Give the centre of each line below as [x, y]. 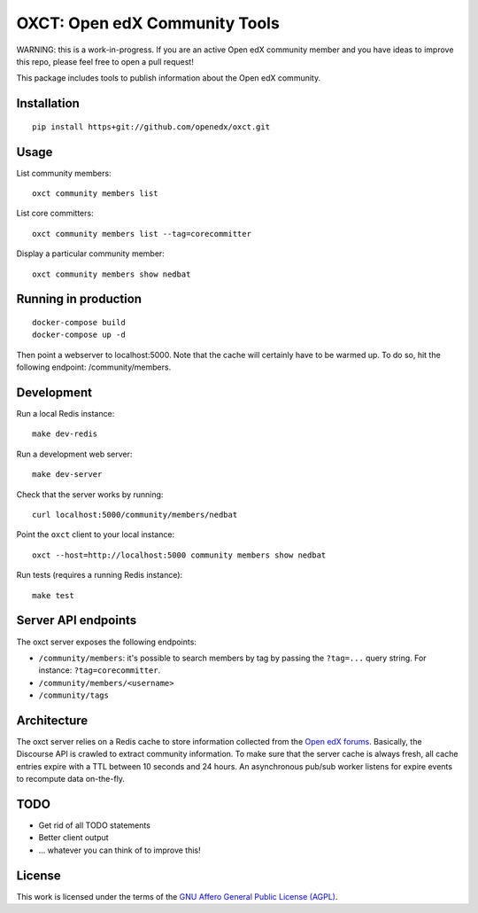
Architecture [52, 720]
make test [53, 595]
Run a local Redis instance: [66, 414]
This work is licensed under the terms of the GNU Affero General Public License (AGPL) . [177, 896]
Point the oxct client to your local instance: [96, 535]
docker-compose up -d [79, 335]
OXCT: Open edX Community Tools [148, 23]
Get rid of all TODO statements [94, 825]
